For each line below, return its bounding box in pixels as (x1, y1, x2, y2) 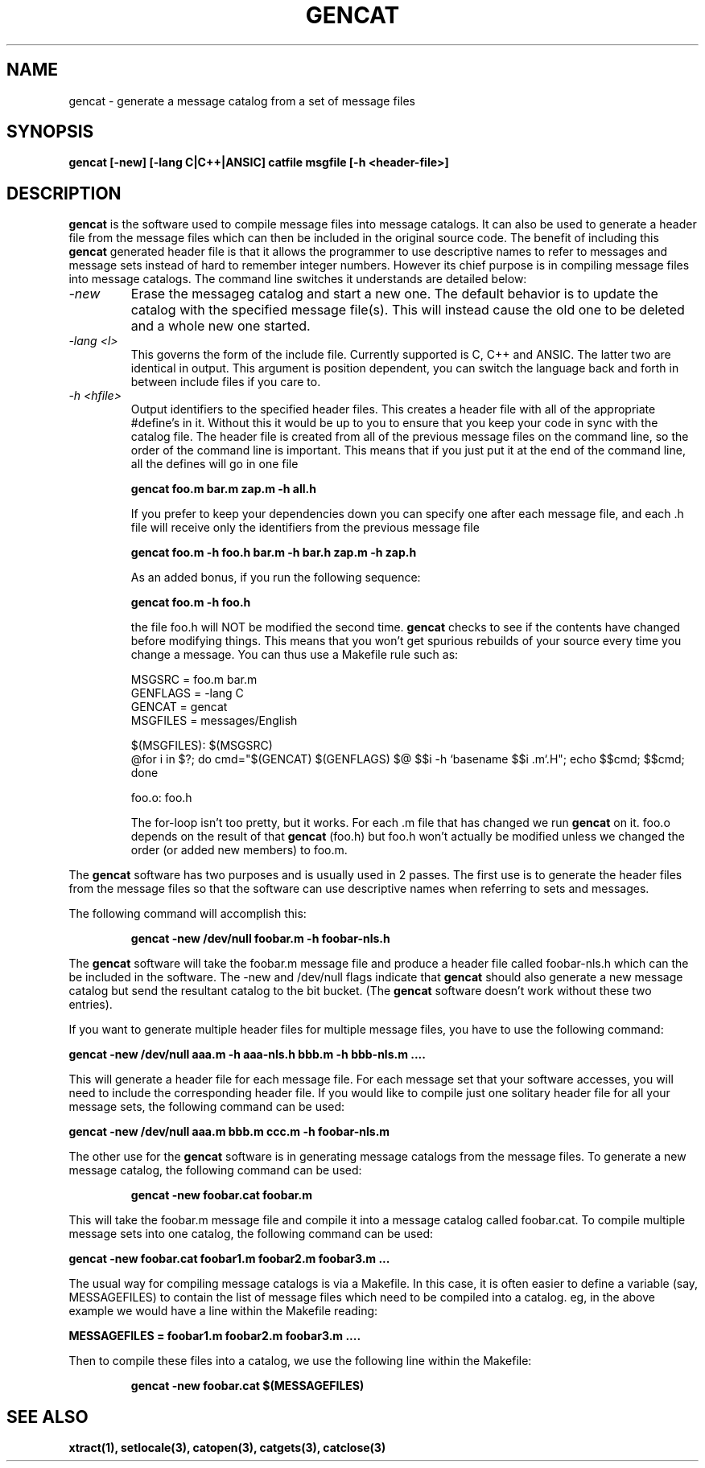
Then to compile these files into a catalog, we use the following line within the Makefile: (68, 1354, 532, 1368)
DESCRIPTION (6, 183, 122, 204)
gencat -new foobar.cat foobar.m (130, 1188, 313, 1203)
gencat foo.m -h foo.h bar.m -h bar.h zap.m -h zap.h (130, 545, 417, 560)
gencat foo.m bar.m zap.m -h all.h (130, 482, 316, 496)
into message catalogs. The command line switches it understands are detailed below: (68, 272, 527, 286)
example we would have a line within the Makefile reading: (68, 1304, 378, 1318)
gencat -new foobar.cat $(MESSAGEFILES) (130, 1379, 365, 1393)
